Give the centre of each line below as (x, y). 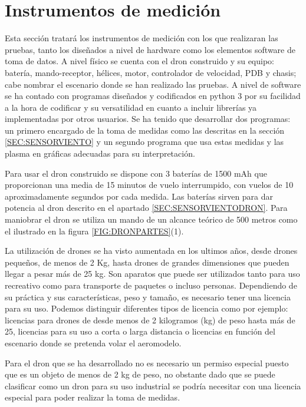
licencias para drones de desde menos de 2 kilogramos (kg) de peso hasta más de (150, 320)
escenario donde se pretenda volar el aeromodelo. (93, 343)
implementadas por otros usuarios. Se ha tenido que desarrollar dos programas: (148, 119)
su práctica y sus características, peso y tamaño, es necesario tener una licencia (148, 297)
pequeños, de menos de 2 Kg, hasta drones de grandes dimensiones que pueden (147, 262)
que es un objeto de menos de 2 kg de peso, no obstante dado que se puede (140, 374)
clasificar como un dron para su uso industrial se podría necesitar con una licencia (153, 386)
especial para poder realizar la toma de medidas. (93, 397)
